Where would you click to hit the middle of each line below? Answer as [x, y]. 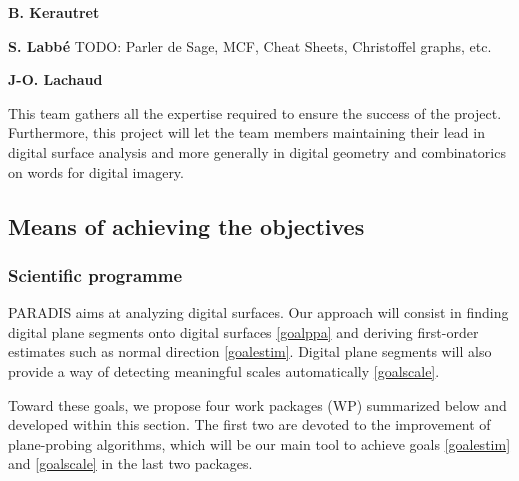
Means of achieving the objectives [186, 225]
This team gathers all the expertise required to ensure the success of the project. [255, 112]
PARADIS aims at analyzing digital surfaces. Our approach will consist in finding [258, 312]
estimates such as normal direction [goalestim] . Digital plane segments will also [250, 351]
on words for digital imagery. [96, 171]
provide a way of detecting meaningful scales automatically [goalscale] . [224, 370]
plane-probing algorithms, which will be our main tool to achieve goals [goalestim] [259, 443]
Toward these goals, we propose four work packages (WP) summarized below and [257, 404]
